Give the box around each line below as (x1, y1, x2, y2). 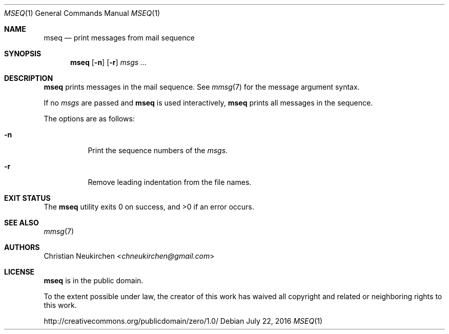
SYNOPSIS (4, 49, 42, 58)
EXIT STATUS (4, 194, 51, 202)
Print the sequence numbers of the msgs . (88, 146, 228, 155)
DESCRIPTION (4, 74, 53, 82)
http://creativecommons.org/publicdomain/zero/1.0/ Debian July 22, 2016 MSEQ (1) (44, 317, 323, 325)
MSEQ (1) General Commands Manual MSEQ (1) (4, 9, 160, 17)
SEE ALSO (4, 218, 39, 227)
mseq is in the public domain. (44, 276, 144, 285)
